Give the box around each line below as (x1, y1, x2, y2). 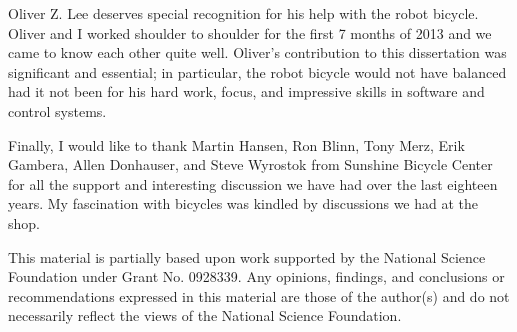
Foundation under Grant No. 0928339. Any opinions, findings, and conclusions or (8, 266, 505, 287)
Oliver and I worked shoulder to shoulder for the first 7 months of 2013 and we (8, 22, 492, 43)
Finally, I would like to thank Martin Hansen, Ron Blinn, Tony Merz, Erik (8, 134, 465, 155)
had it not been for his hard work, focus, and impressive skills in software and (8, 81, 485, 102)
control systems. (8, 100, 107, 121)
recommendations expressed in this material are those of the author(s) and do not (8, 285, 510, 306)
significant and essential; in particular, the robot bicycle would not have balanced (8, 61, 507, 82)
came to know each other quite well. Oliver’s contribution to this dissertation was (8, 42, 507, 63)
